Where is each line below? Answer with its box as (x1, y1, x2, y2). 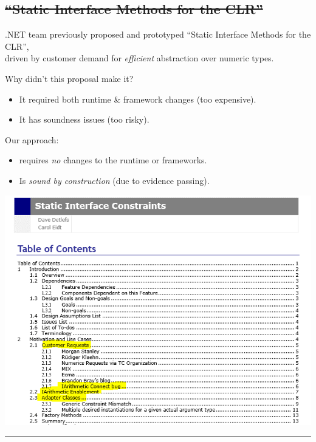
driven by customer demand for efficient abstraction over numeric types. (5, 52, 274, 64)
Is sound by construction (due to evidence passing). (19, 174, 210, 186)
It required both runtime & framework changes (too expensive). (19, 92, 256, 105)
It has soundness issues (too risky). (19, 113, 149, 126)
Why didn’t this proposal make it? (5, 72, 134, 84)
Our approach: (5, 133, 59, 146)
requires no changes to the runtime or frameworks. (19, 154, 207, 166)
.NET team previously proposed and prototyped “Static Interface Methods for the (5, 28, 311, 41)
